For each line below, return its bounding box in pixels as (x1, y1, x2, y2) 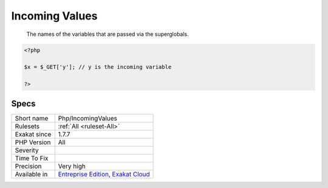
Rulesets (15, 122, 39, 130)
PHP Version (15, 138, 51, 146)
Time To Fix (15, 154, 49, 162)
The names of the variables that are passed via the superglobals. (26, 30, 190, 38)
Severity (15, 146, 39, 155)
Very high (58, 162, 86, 170)
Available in (15, 170, 48, 178)
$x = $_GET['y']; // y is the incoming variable (24, 64, 172, 71)
